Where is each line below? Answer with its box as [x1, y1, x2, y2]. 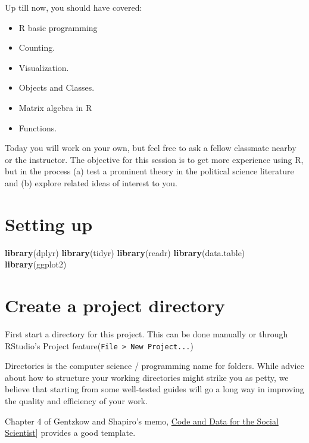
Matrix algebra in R [18, 101, 92, 113]
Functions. [18, 121, 57, 134]
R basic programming [18, 21, 98, 33]
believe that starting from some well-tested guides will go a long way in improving [5, 383, 304, 395]
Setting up [5, 211, 93, 236]
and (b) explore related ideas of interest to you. [5, 176, 177, 189]
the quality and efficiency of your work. [5, 395, 148, 407]
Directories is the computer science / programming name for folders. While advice [5, 359, 304, 372]
